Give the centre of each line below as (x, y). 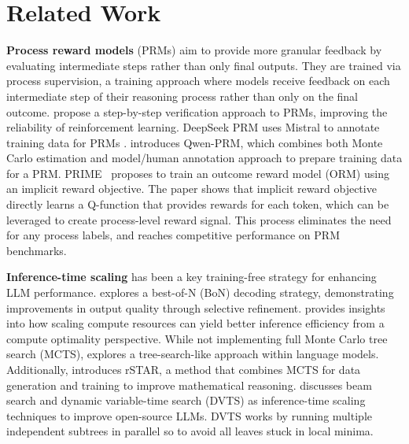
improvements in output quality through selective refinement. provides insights (196, 307)
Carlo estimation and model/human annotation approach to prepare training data (204, 158)
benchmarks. (37, 250)
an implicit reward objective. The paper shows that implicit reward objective (192, 189)
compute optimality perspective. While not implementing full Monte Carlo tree (197, 338)
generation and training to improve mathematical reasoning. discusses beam (189, 385)
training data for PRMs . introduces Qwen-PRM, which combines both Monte (195, 142)
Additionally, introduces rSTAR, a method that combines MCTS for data (184, 369)
